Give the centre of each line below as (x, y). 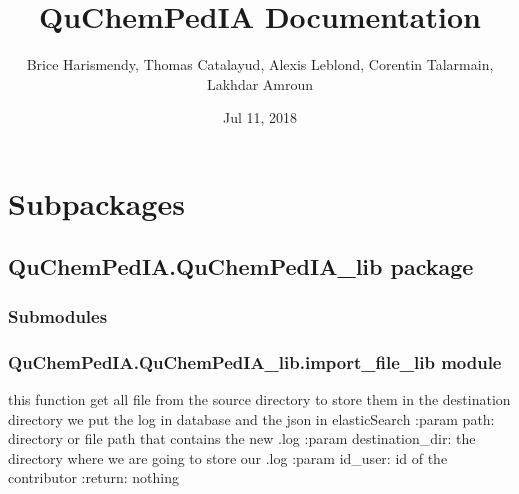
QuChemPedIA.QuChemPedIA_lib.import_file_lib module (255, 361)
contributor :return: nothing (93, 477)
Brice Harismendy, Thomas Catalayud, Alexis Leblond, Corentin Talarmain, (260, 64)
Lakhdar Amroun (260, 83)
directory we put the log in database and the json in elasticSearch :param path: (251, 418)
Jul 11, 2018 (260, 117)
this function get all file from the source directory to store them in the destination (259, 398)
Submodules (58, 315)
